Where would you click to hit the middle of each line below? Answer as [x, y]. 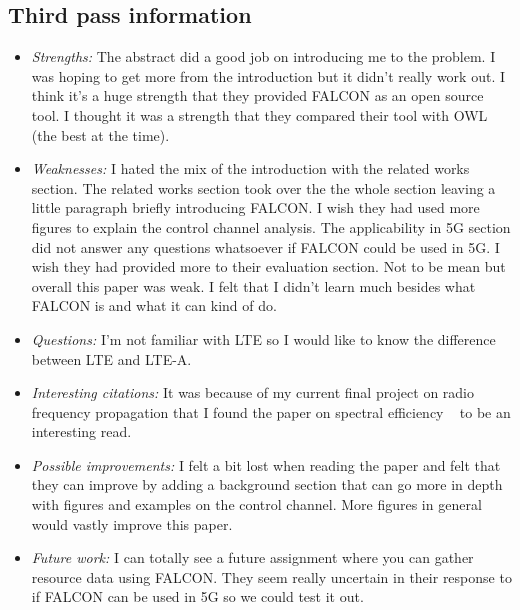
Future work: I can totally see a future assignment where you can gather [252, 557]
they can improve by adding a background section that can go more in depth [267, 484]
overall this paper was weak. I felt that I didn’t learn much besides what [253, 285]
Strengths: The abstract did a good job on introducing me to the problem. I [263, 56]
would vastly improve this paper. [132, 523]
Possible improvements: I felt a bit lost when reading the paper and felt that [266, 464]
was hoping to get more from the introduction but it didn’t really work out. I [268, 75]
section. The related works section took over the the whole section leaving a [263, 187]
